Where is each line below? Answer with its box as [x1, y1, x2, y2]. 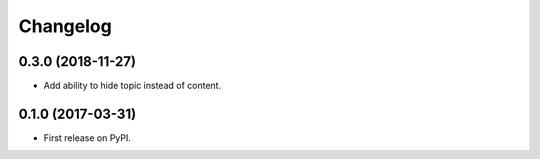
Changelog [18, 15, 112, 37]
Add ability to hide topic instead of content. [43, 80, 222, 92]
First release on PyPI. [43, 131, 132, 144]
